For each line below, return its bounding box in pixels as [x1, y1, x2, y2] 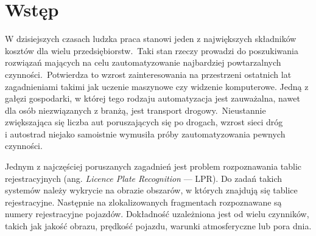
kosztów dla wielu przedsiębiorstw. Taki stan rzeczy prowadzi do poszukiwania [5, 44, 298, 57]
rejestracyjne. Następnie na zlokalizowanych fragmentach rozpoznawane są [5, 195, 282, 208]
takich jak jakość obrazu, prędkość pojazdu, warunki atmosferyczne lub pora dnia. [5, 220, 312, 232]
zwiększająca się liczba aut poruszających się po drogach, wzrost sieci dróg [5, 116, 283, 128]
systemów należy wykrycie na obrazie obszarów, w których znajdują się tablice [5, 184, 298, 196]
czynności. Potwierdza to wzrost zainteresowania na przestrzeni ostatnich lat [5, 68, 292, 80]
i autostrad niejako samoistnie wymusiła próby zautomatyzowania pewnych [5, 127, 286, 140]
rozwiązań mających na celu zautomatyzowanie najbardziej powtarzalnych [5, 56, 281, 69]
